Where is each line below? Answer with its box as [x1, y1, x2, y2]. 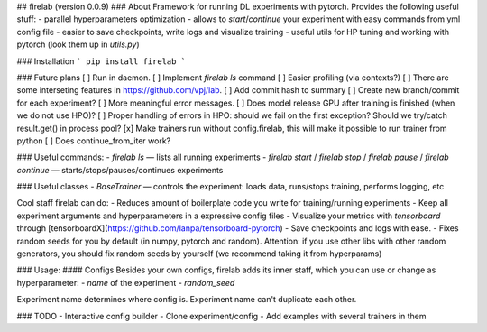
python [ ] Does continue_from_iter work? [16, 135, 171, 146]
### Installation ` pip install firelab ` [16, 55, 187, 67]
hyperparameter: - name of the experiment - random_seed [16, 277, 235, 288]
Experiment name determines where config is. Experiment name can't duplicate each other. [16, 294, 357, 305]
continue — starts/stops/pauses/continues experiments [16, 164, 224, 175]
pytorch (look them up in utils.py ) [16, 39, 140, 50]
